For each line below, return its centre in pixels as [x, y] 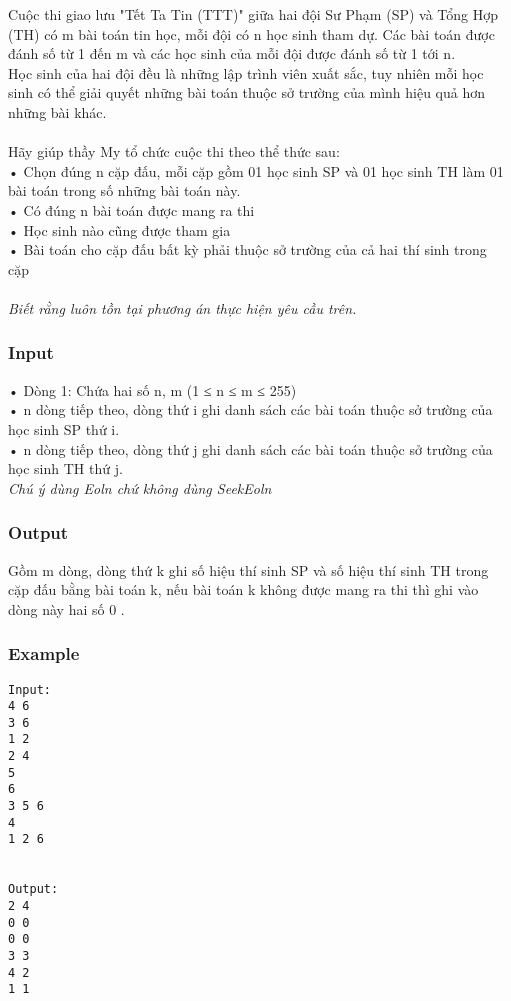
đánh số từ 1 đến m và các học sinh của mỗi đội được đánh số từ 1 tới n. [232, 53]
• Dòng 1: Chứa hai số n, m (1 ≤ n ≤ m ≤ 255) [152, 389]
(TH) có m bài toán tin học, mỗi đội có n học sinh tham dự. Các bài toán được [251, 33]
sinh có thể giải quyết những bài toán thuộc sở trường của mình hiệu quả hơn [247, 92]
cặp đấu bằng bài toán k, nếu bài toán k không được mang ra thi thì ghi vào [243, 589]
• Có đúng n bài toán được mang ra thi [131, 209]
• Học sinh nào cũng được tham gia [119, 229]
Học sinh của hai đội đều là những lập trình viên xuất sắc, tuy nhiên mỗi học [246, 72]
